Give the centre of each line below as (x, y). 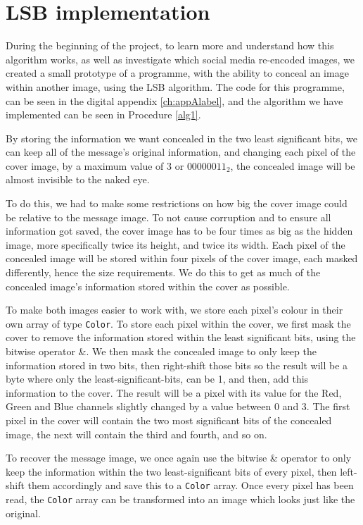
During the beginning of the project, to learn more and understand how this (170, 45)
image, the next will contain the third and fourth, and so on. (136, 434)
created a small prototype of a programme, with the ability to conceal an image (177, 73)
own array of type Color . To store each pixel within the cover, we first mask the (178, 323)
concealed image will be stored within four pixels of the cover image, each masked (182, 258)
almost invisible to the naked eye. (78, 179)
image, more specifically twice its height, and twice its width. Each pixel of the (176, 244)
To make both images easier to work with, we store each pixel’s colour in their (174, 310)
